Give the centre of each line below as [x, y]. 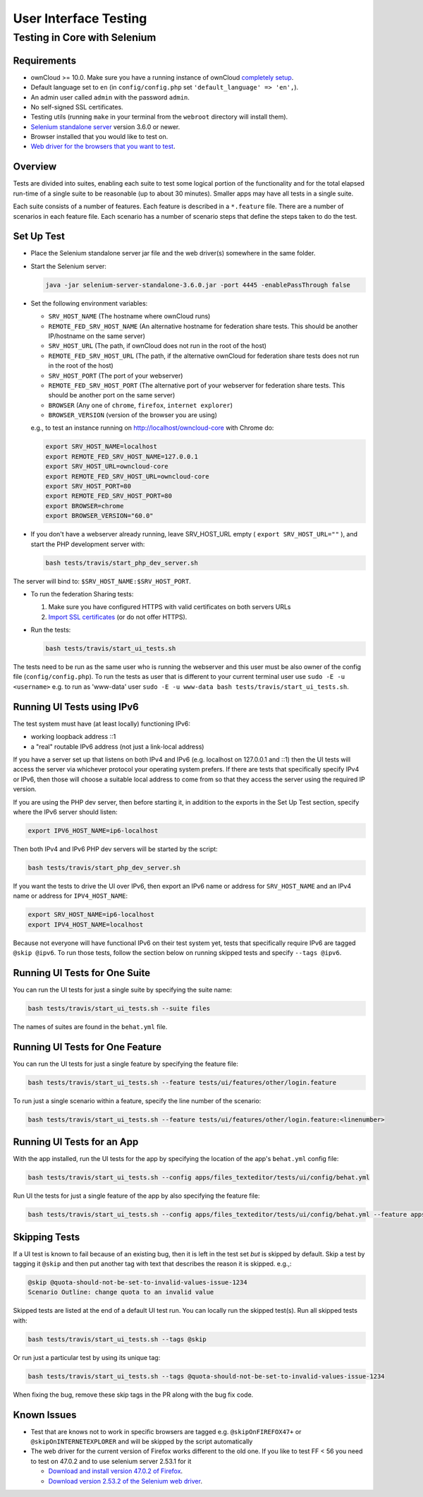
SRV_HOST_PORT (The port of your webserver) [116, 375]
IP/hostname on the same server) [97, 336]
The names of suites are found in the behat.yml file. [90, 1026]
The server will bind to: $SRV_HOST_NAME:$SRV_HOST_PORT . [102, 581]
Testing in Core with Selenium [85, 37]
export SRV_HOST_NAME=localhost [102, 447]
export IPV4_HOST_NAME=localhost [86, 924]
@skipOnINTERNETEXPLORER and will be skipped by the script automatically [142, 1442]
